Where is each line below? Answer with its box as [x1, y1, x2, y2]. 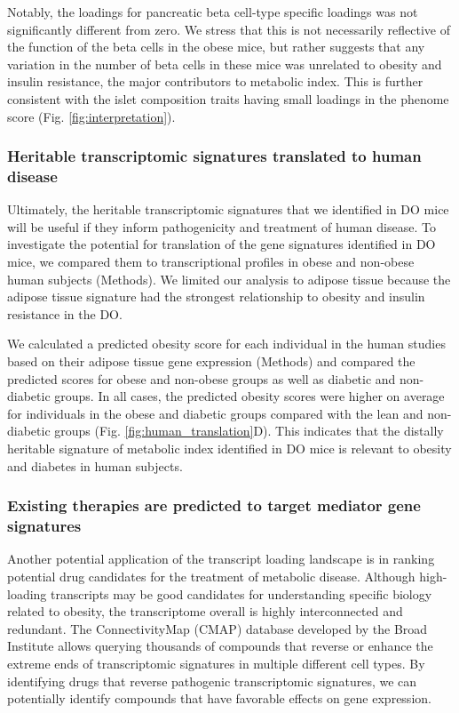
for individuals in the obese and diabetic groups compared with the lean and [7, 404, 423, 422]
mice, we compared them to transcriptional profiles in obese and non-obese [7, 252, 415, 271]
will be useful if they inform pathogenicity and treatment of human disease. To [7, 217, 436, 236]
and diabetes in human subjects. [7, 456, 183, 475]
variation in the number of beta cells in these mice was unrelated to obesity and [7, 54, 442, 73]
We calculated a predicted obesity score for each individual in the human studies [7, 334, 446, 353]
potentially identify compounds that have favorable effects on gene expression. [7, 689, 431, 708]
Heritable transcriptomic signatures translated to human [7, 145, 422, 167]
